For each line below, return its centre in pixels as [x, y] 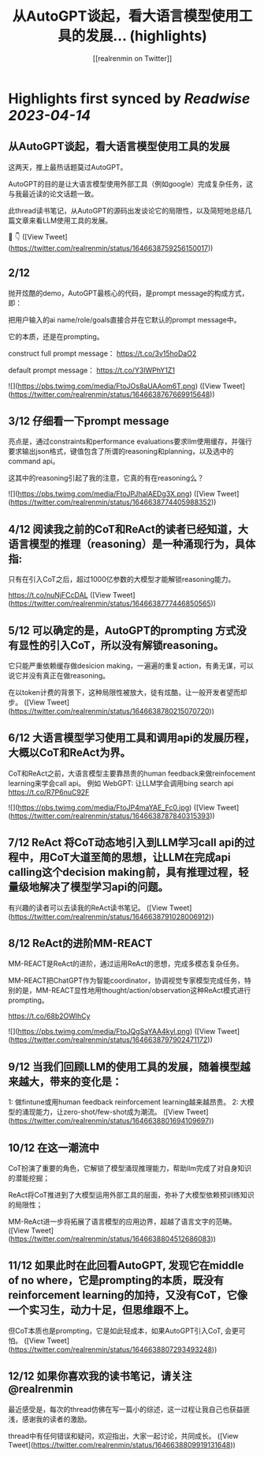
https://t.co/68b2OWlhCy [49, 1016]
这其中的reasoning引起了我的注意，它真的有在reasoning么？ [106, 478]
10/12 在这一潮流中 [54, 1147]
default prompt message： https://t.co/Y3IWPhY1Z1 [92, 370]
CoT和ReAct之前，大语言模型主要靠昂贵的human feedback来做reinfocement [132, 773]
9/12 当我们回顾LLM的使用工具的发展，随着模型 [124, 1067]
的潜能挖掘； [29, 1178]
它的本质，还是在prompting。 [56, 336]
